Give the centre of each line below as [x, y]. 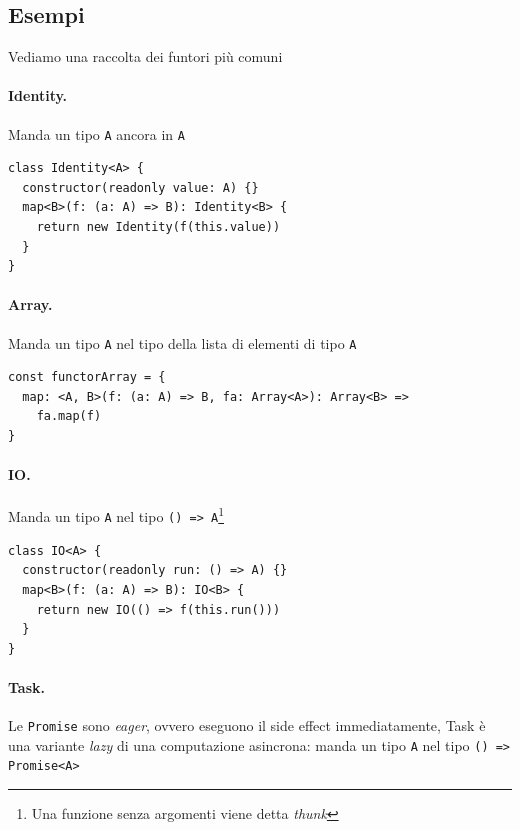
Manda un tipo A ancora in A [96, 133]
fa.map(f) [69, 416]
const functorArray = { [87, 377]
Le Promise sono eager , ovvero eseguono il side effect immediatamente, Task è [247, 725]
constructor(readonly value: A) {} [140, 187]
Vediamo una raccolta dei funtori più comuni [145, 56]
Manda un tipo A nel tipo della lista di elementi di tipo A [182, 342]
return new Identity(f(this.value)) [158, 227]
